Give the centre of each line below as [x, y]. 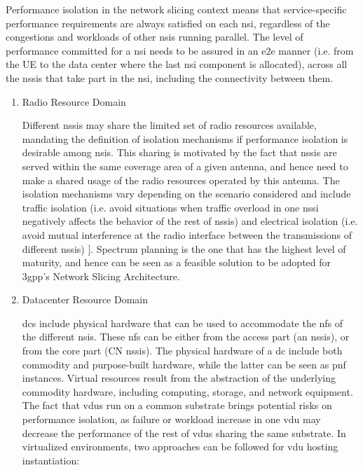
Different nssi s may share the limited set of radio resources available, [169, 125]
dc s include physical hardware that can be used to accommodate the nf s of [183, 323]
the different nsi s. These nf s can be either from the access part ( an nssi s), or [186, 337]
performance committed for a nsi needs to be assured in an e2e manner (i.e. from [180, 50]
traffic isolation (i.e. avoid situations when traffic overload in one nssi [170, 207]
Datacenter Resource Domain [85, 299]
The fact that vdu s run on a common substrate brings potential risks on [177, 405]
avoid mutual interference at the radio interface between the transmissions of [187, 234]
